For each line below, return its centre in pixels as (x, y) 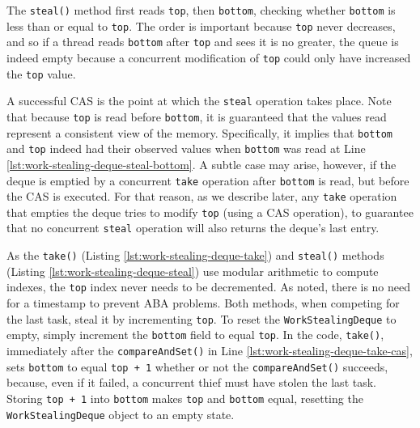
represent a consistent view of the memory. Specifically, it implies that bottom (199, 132)
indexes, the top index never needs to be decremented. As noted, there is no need (209, 287)
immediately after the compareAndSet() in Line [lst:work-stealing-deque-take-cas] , (210, 350)
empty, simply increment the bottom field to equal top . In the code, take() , (195, 335)
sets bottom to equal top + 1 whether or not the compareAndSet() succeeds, (197, 366)
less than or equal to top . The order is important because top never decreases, (201, 25)
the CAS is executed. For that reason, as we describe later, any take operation (202, 196)
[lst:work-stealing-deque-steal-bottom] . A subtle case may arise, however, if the (202, 164)
